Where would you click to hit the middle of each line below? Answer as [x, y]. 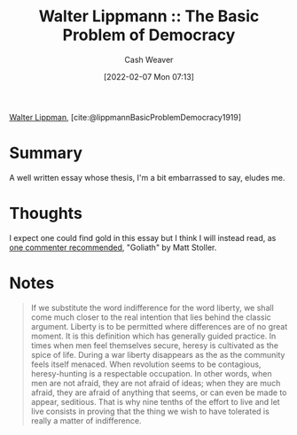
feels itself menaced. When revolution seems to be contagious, [146, 364]
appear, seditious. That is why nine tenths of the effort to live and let [156, 401]
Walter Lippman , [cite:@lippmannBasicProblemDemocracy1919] [125, 117]
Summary [46, 153]
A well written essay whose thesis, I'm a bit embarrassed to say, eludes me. [147, 177]
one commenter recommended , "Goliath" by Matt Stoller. [113, 247]
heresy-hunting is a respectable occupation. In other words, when [151, 373]
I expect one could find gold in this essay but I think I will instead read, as [143, 237]
